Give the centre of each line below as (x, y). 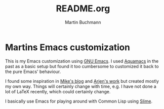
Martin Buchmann (83, 22)
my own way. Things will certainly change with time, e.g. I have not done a (81, 86)
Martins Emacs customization (68, 47)
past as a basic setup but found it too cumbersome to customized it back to (82, 66)
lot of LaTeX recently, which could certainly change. (58, 91)
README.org (83, 9)
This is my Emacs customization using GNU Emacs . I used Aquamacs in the (82, 61)
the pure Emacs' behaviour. (33, 72)
